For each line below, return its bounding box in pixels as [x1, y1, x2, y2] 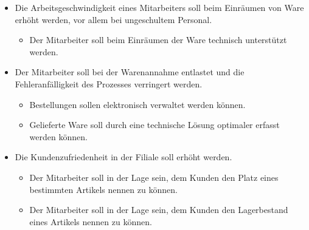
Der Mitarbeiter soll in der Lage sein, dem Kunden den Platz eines [29, 171, 279, 183]
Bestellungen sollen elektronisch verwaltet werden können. [29, 98, 246, 110]
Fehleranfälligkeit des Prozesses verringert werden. [15, 77, 203, 90]
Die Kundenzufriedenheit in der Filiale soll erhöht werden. [15, 151, 232, 163]
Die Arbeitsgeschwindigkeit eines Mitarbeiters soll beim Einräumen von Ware [15, 1, 304, 13]
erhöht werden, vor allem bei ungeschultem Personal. [15, 13, 212, 25]
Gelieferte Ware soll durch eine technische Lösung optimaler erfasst [29, 118, 280, 131]
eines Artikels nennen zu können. [29, 215, 152, 228]
